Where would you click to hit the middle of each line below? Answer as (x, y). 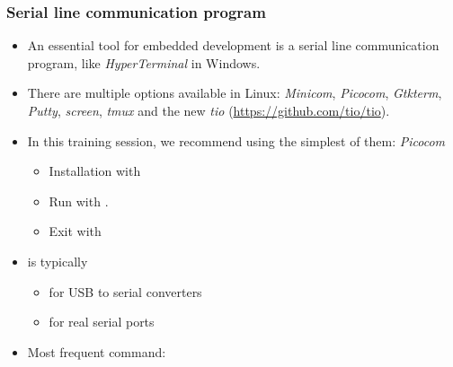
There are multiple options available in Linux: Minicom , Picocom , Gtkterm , (235, 93)
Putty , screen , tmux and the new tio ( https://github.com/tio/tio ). (209, 110)
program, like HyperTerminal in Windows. (144, 62)
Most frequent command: (97, 351)
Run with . (79, 201)
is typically (58, 261)
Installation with (95, 171)
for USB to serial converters (125, 291)
